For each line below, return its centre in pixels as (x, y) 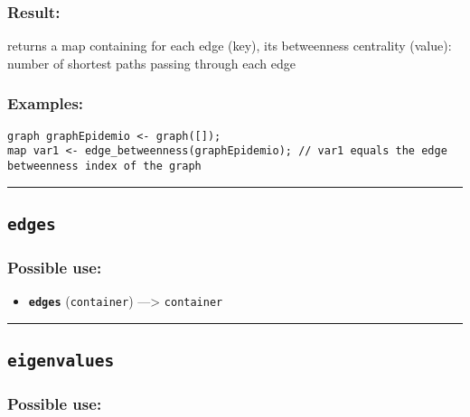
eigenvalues (61, 361)
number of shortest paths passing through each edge (152, 63)
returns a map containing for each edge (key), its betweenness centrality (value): (230, 46)
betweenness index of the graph (104, 166)
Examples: (46, 103)
